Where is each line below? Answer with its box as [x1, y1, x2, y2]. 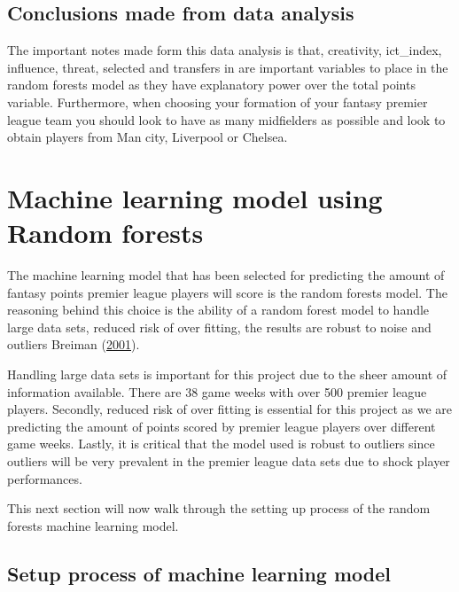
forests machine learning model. [7, 516, 179, 534]
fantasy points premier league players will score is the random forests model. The [7, 283, 447, 301]
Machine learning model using [7, 179, 383, 215]
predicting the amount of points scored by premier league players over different [7, 417, 436, 435]
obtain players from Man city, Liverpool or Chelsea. [7, 128, 288, 146]
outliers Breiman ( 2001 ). [7, 335, 140, 354]
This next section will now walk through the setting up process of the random [7, 499, 431, 518]
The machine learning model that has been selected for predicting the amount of [7, 266, 445, 284]
